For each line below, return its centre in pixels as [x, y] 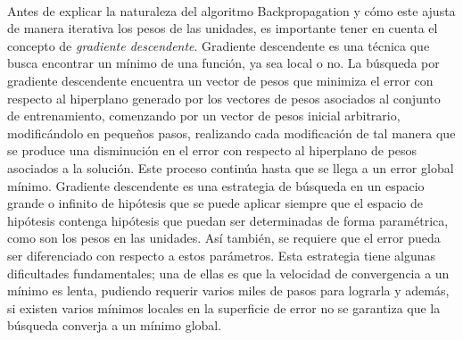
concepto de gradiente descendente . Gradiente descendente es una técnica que [219, 45]
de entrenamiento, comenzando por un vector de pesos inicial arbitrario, [204, 116]
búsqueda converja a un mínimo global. [115, 325]
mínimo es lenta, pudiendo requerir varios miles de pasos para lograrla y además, [228, 290]
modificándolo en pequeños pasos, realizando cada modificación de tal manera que [231, 133]
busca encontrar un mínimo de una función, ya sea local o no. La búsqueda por [223, 63]
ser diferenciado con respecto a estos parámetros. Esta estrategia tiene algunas [222, 255]
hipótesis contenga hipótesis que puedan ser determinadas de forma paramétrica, [228, 220]
